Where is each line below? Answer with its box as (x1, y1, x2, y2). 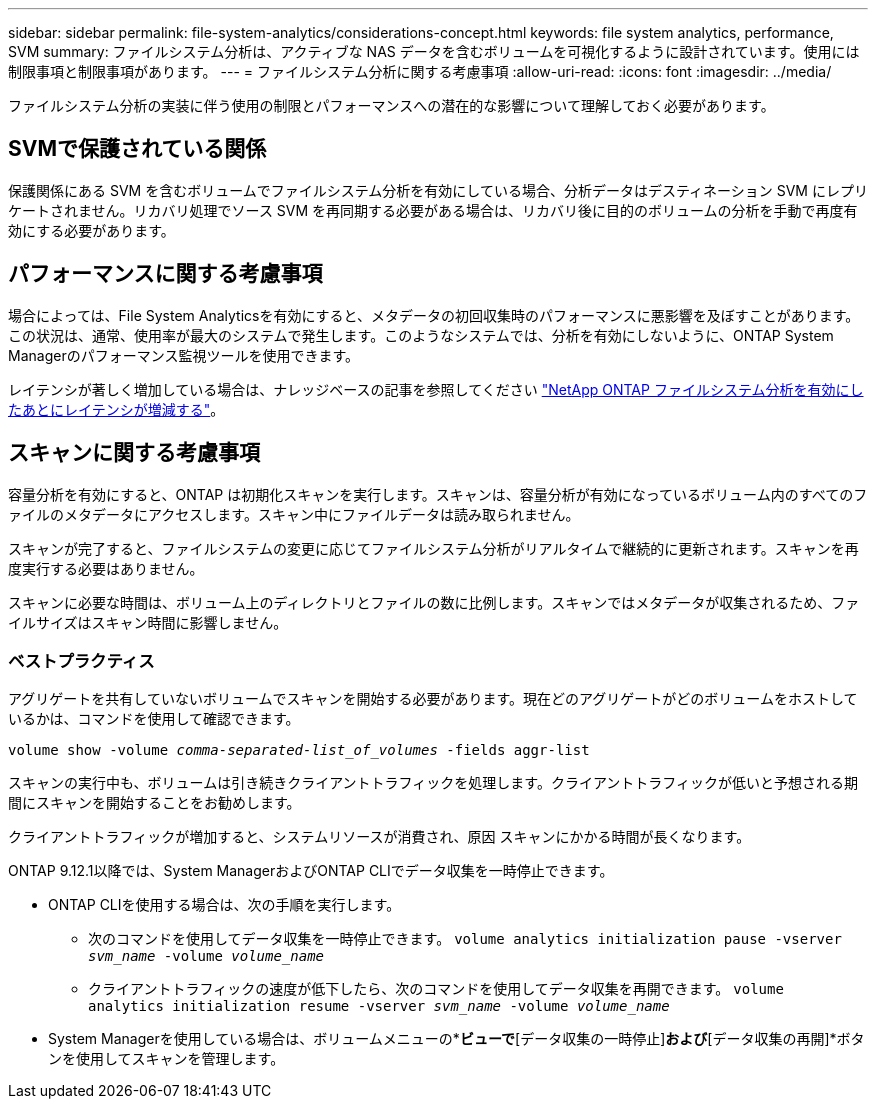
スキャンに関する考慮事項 (8, 440, 260, 466)
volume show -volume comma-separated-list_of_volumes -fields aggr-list (8, 742, 590, 759)
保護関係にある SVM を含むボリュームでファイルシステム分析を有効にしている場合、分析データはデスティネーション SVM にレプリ (8, 181, 868, 199)
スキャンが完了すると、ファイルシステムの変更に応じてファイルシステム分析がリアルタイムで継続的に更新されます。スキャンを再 (8, 539, 859, 557)
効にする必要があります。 (8, 221, 175, 239)
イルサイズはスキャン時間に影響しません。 (8, 613, 288, 631)
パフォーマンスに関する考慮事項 (8, 261, 323, 287)
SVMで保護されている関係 (8, 136, 267, 162)
